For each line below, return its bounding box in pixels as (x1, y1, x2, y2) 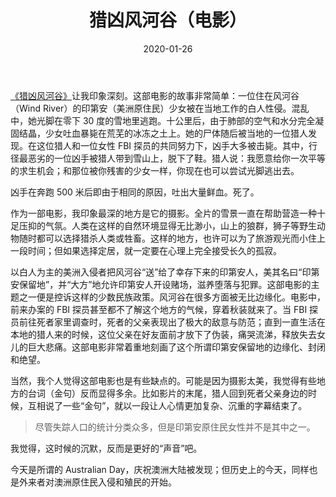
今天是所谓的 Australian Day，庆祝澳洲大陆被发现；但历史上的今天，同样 (10, 463, 310, 475)
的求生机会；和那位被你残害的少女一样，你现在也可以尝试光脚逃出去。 (10, 164, 300, 176)
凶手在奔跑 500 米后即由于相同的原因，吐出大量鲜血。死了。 (10, 186, 260, 198)
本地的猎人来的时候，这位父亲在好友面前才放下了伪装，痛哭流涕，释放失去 (10, 328, 317, 340)
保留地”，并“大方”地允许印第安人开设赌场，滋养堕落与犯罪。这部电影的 (18, 278, 312, 290)
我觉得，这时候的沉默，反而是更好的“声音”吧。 (10, 442, 203, 454)
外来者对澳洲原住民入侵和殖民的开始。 (18, 476, 177, 488)
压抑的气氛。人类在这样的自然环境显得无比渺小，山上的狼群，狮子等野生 (18, 219, 317, 231)
